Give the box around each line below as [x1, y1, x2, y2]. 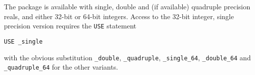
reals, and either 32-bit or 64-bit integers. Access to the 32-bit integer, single [4, 11, 234, 21]
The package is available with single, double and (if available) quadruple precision [4, 1, 251, 11]
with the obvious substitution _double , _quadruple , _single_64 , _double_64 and [4, 52, 251, 62]
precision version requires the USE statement [4, 21, 137, 31]
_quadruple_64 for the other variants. [4, 62, 118, 72]
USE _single [4, 38, 43, 45]
